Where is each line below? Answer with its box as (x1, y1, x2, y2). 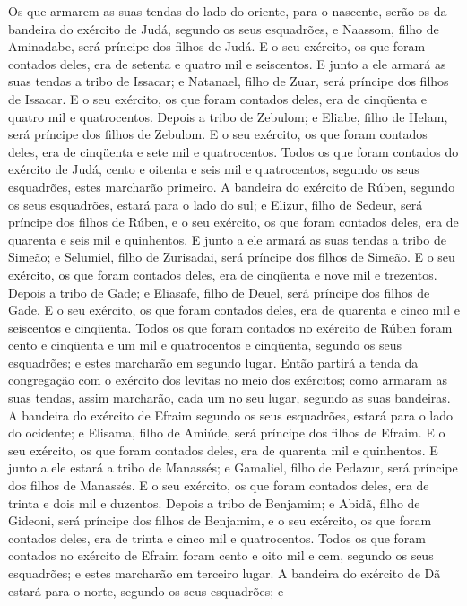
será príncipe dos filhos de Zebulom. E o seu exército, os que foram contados (8, 125, 428, 143)
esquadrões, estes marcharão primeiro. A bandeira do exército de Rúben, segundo (8, 177, 455, 195)
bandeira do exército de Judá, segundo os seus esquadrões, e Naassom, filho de (8, 19, 439, 38)
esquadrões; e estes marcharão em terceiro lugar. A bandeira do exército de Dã (8, 564, 441, 582)
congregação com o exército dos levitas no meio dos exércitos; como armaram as (8, 370, 448, 389)
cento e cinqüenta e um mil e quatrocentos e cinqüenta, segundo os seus (8, 335, 402, 354)
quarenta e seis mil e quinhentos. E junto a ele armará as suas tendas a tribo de (8, 229, 446, 248)
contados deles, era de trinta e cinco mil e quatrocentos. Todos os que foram (8, 528, 426, 547)
